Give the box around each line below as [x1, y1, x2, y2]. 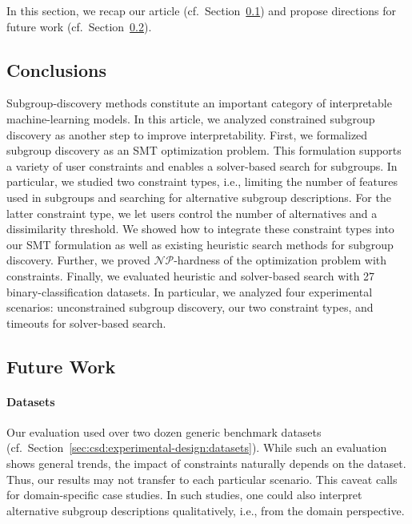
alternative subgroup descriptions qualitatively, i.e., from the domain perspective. [6, 502, 405, 518]
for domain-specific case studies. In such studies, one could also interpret [6, 486, 362, 503]
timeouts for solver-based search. [6, 314, 166, 331]
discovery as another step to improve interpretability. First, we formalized [6, 126, 368, 143]
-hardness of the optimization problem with [174, 252, 387, 268]
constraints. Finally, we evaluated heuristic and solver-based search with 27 [6, 267, 375, 284]
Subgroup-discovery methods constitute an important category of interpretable [6, 95, 392, 111]
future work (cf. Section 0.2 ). [6, 18, 152, 34]
